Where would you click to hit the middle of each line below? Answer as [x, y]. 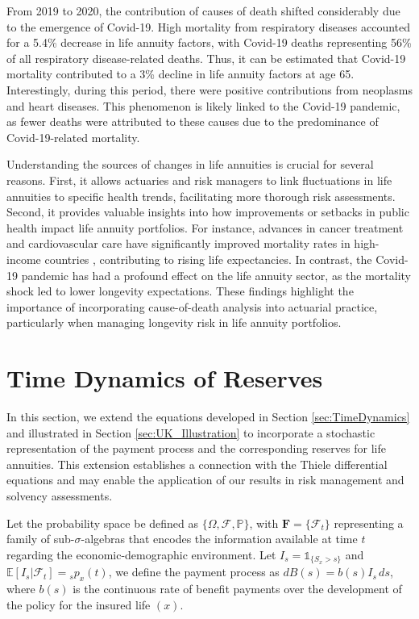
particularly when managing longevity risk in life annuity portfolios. [174, 322]
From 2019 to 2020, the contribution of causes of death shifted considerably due [203, 10]
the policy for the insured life [79, 604]
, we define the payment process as [194, 572]
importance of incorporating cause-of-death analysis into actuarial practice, [192, 306]
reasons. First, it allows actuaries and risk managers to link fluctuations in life [199, 180]
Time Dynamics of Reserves [165, 378]
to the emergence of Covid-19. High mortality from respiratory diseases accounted [209, 26]
